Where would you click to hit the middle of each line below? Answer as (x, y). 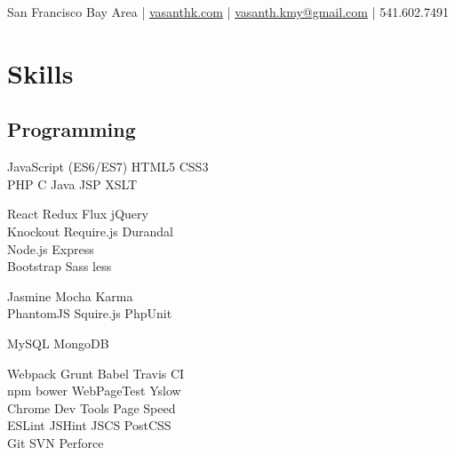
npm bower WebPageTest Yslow (94, 391)
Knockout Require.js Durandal (90, 231)
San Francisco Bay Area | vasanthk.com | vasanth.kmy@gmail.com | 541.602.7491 (228, 12)
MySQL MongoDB (58, 343)
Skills (40, 72)
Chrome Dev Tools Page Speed (92, 407)
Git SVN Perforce (56, 442)
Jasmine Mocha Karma (70, 295)
